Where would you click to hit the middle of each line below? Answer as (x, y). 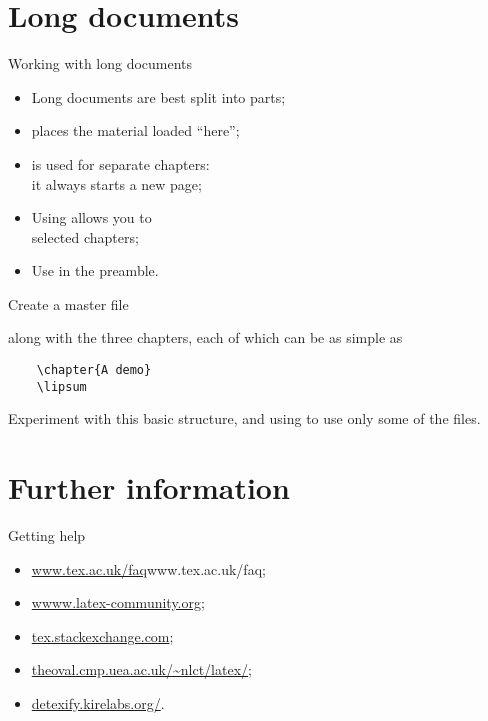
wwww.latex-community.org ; (118, 602)
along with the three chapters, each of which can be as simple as (205, 337)
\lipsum (61, 386)
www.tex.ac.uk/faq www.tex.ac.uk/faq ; (148, 568)
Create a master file (68, 303)
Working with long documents (100, 63)
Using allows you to (91, 217)
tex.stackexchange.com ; (102, 635)
